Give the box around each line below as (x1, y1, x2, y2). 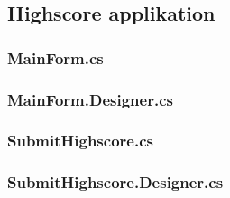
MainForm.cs (7, 46, 104, 69)
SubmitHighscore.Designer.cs (7, 171, 224, 193)
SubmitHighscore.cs (7, 129, 153, 152)
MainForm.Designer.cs (7, 88, 173, 110)
